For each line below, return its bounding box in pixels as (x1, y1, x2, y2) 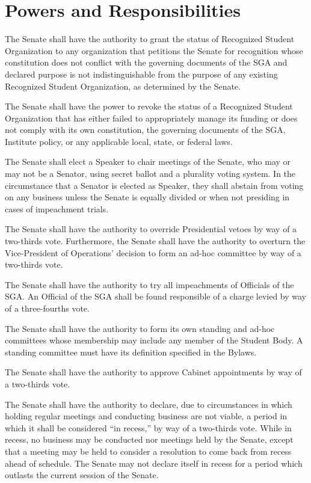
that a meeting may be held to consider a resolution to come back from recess (5, 445, 292, 457)
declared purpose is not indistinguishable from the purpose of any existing (5, 67, 278, 80)
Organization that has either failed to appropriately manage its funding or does (5, 111, 298, 124)
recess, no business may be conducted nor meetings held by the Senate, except (5, 433, 294, 446)
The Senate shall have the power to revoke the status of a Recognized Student (5, 100, 293, 112)
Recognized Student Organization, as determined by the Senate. (5, 79, 241, 92)
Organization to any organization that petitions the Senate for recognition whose (5, 44, 303, 57)
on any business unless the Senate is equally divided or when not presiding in (5, 191, 290, 203)
